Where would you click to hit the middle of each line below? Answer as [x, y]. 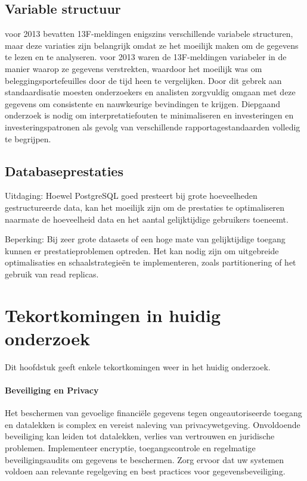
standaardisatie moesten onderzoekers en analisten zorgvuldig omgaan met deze [150, 92]
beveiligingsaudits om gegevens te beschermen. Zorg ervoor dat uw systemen [145, 459]
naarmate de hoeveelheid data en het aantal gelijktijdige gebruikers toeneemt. [147, 219]
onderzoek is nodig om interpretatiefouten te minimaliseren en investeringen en [149, 115]
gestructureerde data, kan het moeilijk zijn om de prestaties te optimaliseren [145, 207]
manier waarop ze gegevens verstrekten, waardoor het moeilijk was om [134, 68]
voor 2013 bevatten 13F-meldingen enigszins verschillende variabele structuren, [149, 34]
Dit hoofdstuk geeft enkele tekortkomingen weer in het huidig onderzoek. [138, 366]
